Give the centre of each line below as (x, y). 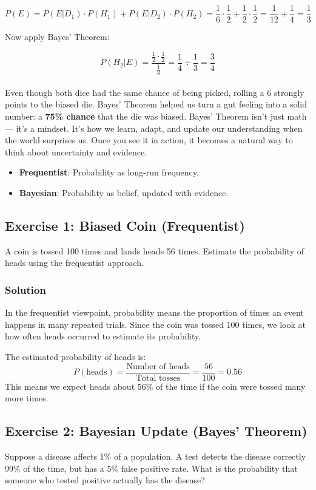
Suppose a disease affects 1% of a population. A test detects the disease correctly (156, 456)
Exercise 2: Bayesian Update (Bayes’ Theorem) (156, 431)
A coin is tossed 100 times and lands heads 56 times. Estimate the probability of (155, 250)
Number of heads (158, 366)
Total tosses (158, 378)
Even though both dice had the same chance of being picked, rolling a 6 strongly (155, 92)
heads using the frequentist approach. (74, 263)
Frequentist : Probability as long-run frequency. (109, 172)
